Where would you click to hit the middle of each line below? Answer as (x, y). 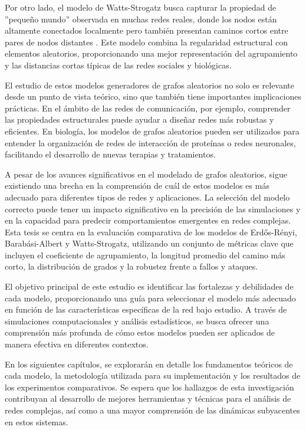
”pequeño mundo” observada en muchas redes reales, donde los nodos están (141, 19)
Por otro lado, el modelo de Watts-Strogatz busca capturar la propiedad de (141, 7)
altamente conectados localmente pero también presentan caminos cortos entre (147, 30)
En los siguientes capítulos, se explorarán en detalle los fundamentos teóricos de (149, 364)
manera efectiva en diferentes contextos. (77, 344)
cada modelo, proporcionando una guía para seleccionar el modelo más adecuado (150, 298)
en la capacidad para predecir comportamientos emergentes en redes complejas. (148, 220)
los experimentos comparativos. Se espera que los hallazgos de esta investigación (149, 387)
